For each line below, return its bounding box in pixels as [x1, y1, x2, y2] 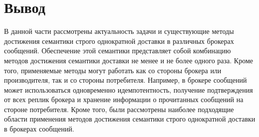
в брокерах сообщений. [4, 124, 74, 134]
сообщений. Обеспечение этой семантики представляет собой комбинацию [4, 45, 231, 56]
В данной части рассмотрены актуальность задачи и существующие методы [4, 26, 234, 36]
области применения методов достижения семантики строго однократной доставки [4, 114, 256, 124]
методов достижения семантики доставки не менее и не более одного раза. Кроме [4, 55, 253, 65]
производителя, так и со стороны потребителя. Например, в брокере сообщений [4, 75, 247, 85]
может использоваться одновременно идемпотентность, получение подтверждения [4, 84, 253, 95]
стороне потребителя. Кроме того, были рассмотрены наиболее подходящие [4, 104, 234, 114]
